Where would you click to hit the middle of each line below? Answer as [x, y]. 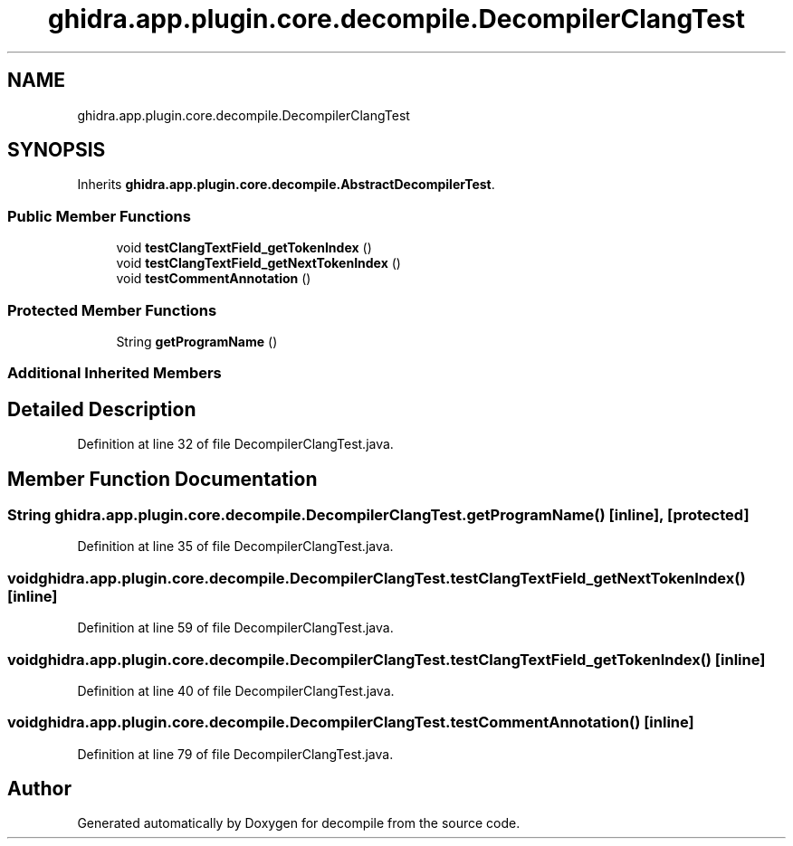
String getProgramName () [197, 341]
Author [39, 789]
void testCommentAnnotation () [214, 279]
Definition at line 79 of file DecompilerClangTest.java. [235, 754]
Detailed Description [102, 409]
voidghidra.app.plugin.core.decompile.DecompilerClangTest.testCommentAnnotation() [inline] [351, 722]
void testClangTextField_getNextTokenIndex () [258, 263]
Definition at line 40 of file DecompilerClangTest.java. [236, 690]
